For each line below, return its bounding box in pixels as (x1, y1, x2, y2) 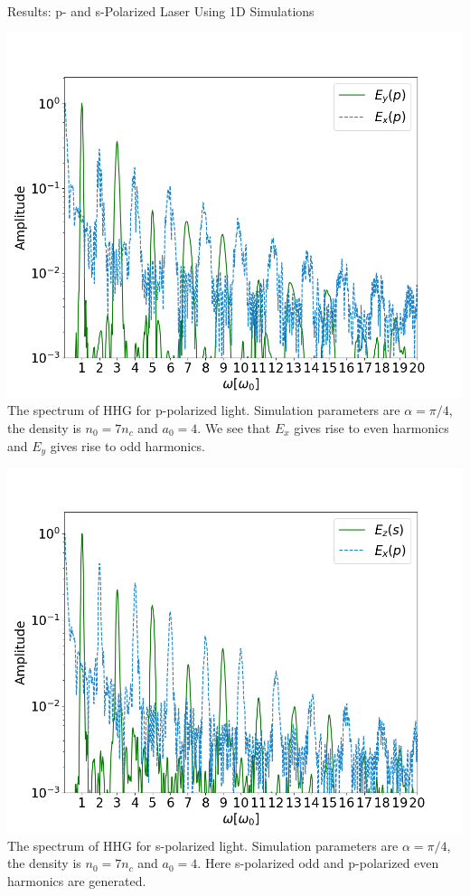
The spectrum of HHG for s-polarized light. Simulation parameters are (7, 835, 399, 854)
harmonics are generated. (7, 871, 146, 890)
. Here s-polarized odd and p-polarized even (197, 854, 439, 872)
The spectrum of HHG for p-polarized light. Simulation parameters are (7, 401, 400, 420)
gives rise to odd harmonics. (50, 436, 205, 455)
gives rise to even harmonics (294, 418, 449, 437)
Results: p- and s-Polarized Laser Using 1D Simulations (7, 2, 315, 20)
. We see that (197, 418, 271, 437)
